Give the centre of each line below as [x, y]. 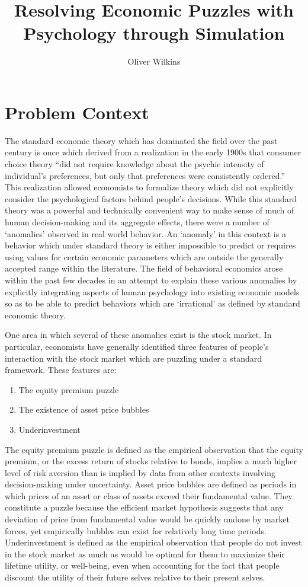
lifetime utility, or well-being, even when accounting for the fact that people [142, 565]
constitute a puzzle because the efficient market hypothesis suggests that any [144, 507]
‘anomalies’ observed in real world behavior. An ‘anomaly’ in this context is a [145, 233]
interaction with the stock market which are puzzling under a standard [133, 358]
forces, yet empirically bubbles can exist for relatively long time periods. [136, 530]
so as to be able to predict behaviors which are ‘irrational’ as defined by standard [153, 303]
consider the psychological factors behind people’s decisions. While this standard [151, 198]
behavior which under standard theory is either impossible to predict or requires [150, 245]
